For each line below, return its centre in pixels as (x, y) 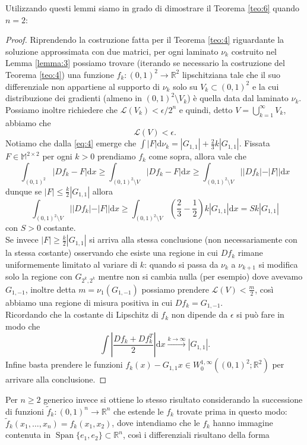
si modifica (278, 264)
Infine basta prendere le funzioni (64, 364)
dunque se (24, 191)
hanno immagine (243, 423)
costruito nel (254, 51)
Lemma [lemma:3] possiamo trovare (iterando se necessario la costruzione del (145, 63)
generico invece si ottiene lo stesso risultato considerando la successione (173, 399)
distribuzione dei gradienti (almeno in (74, 98)
